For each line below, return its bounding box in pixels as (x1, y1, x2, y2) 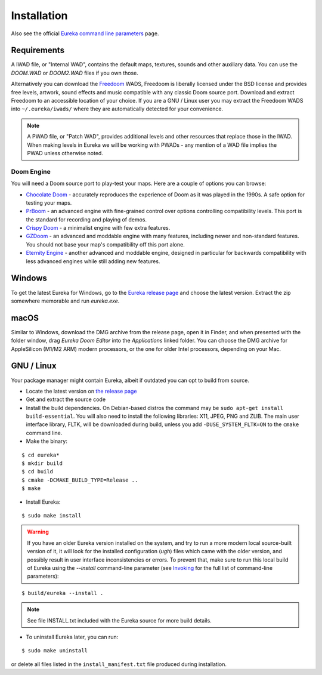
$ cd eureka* (21, 451, 60, 458)
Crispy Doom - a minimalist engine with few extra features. (26, 224, 171, 232)
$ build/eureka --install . (21, 590, 104, 596)
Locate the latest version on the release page (26, 387, 137, 394)
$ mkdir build (21, 460, 63, 467)
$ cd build (21, 469, 54, 475)
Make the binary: (26, 437, 68, 445)
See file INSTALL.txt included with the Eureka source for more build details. (27, 617, 212, 624)
